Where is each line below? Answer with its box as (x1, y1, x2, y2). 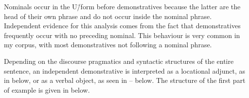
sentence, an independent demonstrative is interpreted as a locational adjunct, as (4, 65, 245, 76)
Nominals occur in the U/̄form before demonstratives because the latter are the (4, 1, 241, 11)
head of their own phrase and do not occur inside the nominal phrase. (4, 11, 212, 21)
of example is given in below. (4, 84, 90, 95)
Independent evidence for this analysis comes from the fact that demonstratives (4, 20, 241, 31)
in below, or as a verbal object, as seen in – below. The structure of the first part (4, 75, 246, 85)
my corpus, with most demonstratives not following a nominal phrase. (4, 39, 212, 50)
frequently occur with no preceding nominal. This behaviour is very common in (4, 30, 240, 40)
